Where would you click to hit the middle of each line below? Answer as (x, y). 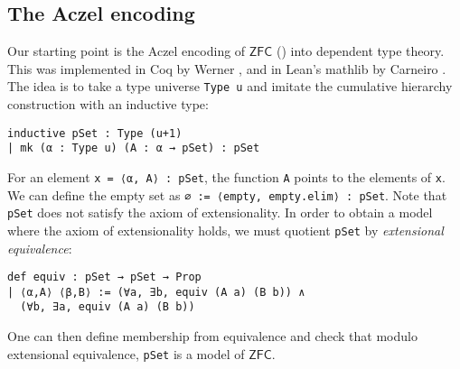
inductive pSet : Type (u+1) (95, 133)
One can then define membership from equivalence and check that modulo (212, 336)
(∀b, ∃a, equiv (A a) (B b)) (108, 307)
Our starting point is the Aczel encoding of (127, 51)
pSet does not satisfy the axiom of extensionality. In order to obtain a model (220, 212)
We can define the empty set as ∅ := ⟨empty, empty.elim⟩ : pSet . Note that (227, 194)
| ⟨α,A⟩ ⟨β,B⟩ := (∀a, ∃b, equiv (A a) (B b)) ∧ (156, 292)
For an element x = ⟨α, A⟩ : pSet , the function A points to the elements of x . (226, 176)
